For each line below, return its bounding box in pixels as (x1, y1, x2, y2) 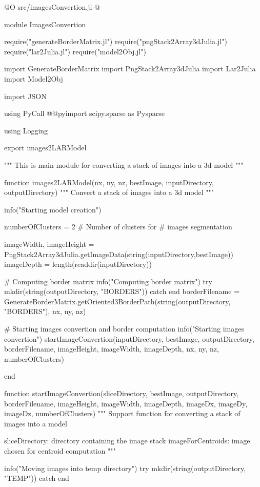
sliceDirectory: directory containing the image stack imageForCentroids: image (4, 435, 250, 446)
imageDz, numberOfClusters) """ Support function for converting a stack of (4, 408, 241, 419)
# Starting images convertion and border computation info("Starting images (4, 323, 245, 334)
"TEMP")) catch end (4, 473, 69, 483)
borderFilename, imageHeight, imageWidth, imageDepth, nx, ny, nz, (4, 343, 219, 354)
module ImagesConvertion (4, 18, 86, 29)
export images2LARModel (4, 142, 87, 153)
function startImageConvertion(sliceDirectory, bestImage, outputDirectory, (4, 388, 239, 399)
